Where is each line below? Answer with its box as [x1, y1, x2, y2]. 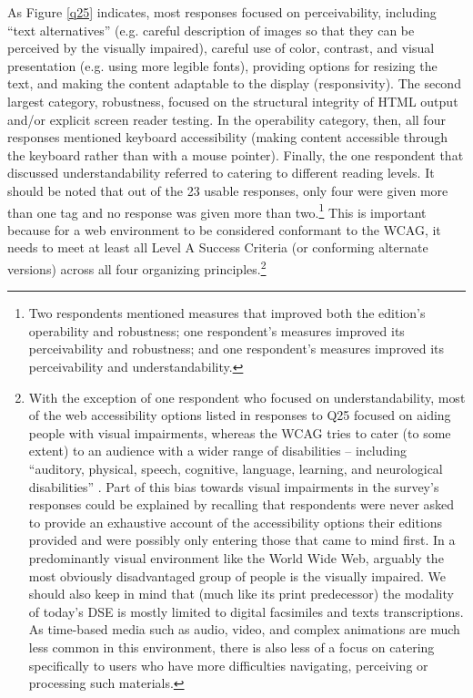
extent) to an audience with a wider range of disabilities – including [28, 441, 407, 460]
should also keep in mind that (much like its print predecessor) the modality [28, 584, 454, 603]
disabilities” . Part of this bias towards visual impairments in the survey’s [28, 477, 439, 496]
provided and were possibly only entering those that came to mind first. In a [28, 530, 456, 549]
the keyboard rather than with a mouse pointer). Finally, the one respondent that [7, 145, 464, 164]
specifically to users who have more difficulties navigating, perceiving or [28, 655, 428, 674]
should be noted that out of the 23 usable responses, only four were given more [7, 180, 448, 200]
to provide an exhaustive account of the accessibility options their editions [28, 512, 443, 531]
